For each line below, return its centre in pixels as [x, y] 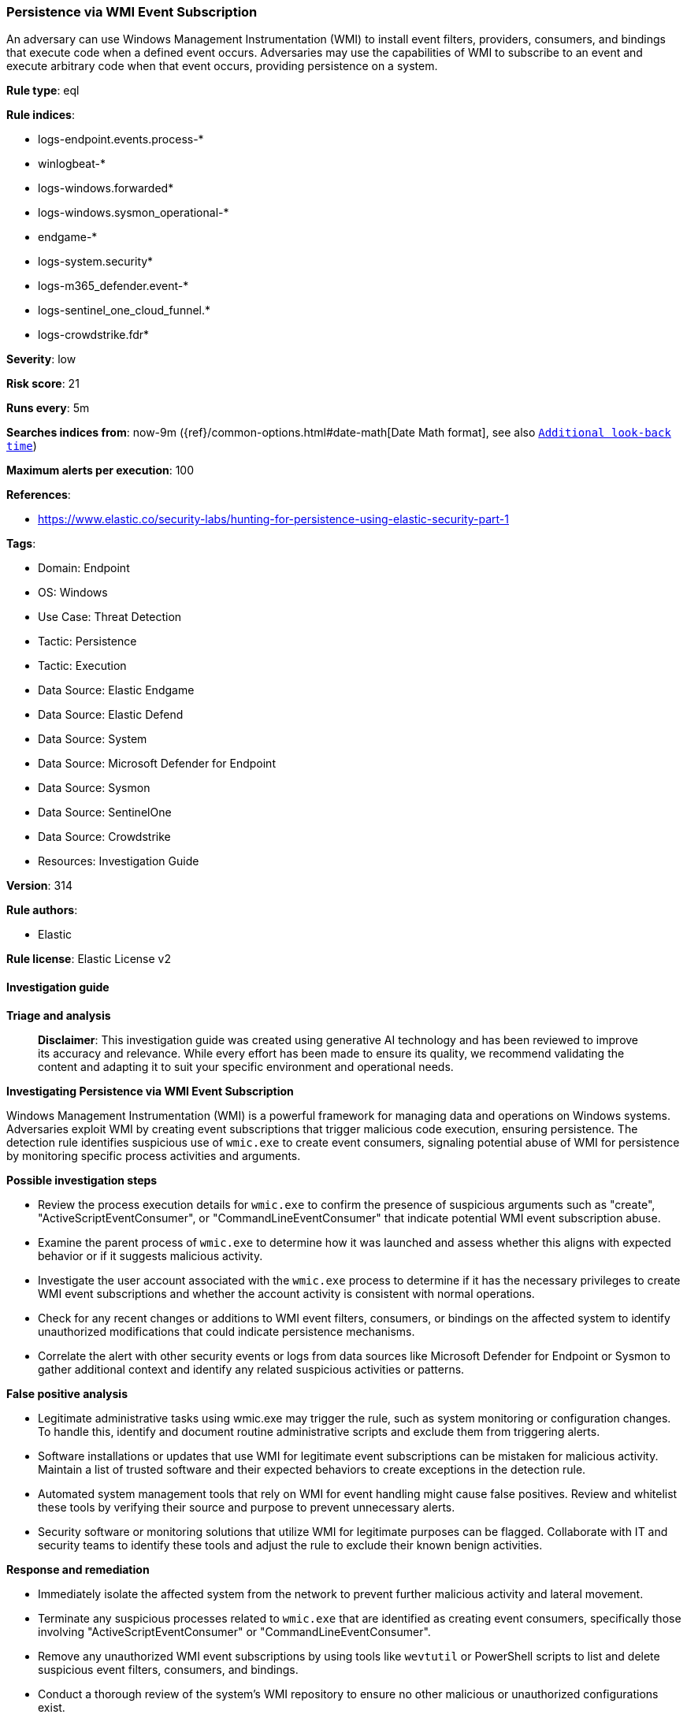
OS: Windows [73, 593]
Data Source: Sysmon [94, 788]
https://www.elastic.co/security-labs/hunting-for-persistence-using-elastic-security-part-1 [274, 519]
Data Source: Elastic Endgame [116, 690]
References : [39, 495]
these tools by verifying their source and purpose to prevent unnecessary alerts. [247, 1507]
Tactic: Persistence [87, 641]
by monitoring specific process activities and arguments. [154, 1155]
